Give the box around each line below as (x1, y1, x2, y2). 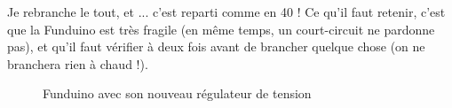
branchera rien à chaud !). (7, 54, 148, 73)
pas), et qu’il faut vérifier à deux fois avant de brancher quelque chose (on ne (7, 37, 425, 56)
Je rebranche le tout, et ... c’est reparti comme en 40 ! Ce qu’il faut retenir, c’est (7, 3, 446, 20)
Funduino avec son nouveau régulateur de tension (43, 84, 312, 103)
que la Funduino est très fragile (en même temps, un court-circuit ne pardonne (7, 19, 435, 38)
